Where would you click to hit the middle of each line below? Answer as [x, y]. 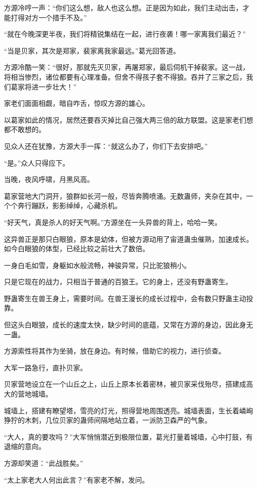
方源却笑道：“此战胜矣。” [44, 463]
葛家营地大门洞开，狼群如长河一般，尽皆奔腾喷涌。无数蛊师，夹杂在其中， [125, 196]
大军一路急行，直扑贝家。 [45, 367]
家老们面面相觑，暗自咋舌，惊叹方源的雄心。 [77, 103]
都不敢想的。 [25, 129]
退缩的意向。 [25, 446]
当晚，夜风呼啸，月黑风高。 [49, 179]
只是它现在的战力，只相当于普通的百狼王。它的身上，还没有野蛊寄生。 [118, 282]
